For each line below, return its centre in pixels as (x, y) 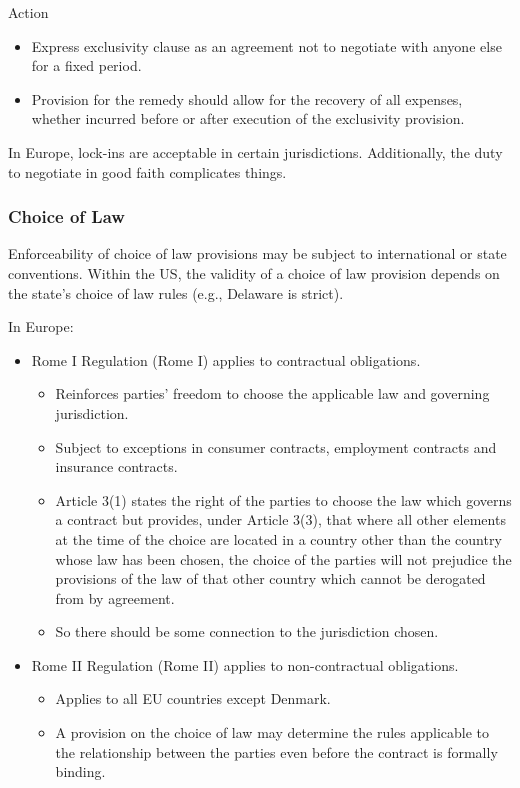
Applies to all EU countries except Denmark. (193, 698)
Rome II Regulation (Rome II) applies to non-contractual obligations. (245, 664)
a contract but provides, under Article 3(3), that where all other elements (280, 519)
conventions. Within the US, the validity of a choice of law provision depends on (254, 272)
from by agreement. (115, 597)
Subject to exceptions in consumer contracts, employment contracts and (276, 446)
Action (28, 12)
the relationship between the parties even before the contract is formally (276, 751)
